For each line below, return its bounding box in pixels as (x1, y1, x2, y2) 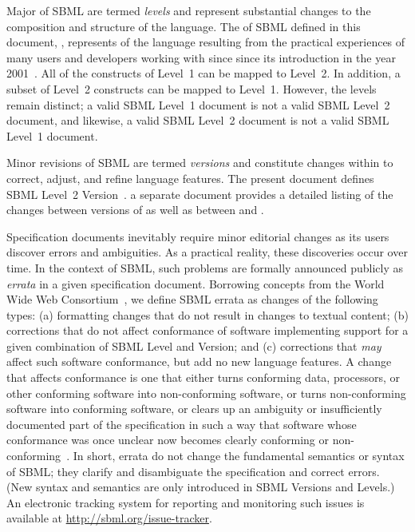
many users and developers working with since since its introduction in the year (6, 49, 396, 66)
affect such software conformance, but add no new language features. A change (6, 353, 392, 370)
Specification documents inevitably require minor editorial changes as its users (6, 228, 389, 244)
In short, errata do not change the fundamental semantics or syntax (73, 447, 405, 464)
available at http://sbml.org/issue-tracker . (6, 510, 212, 526)
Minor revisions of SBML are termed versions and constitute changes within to (6, 154, 393, 171)
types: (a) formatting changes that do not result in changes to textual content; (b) (6, 306, 409, 323)
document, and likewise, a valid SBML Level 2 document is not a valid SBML (6, 112, 389, 129)
